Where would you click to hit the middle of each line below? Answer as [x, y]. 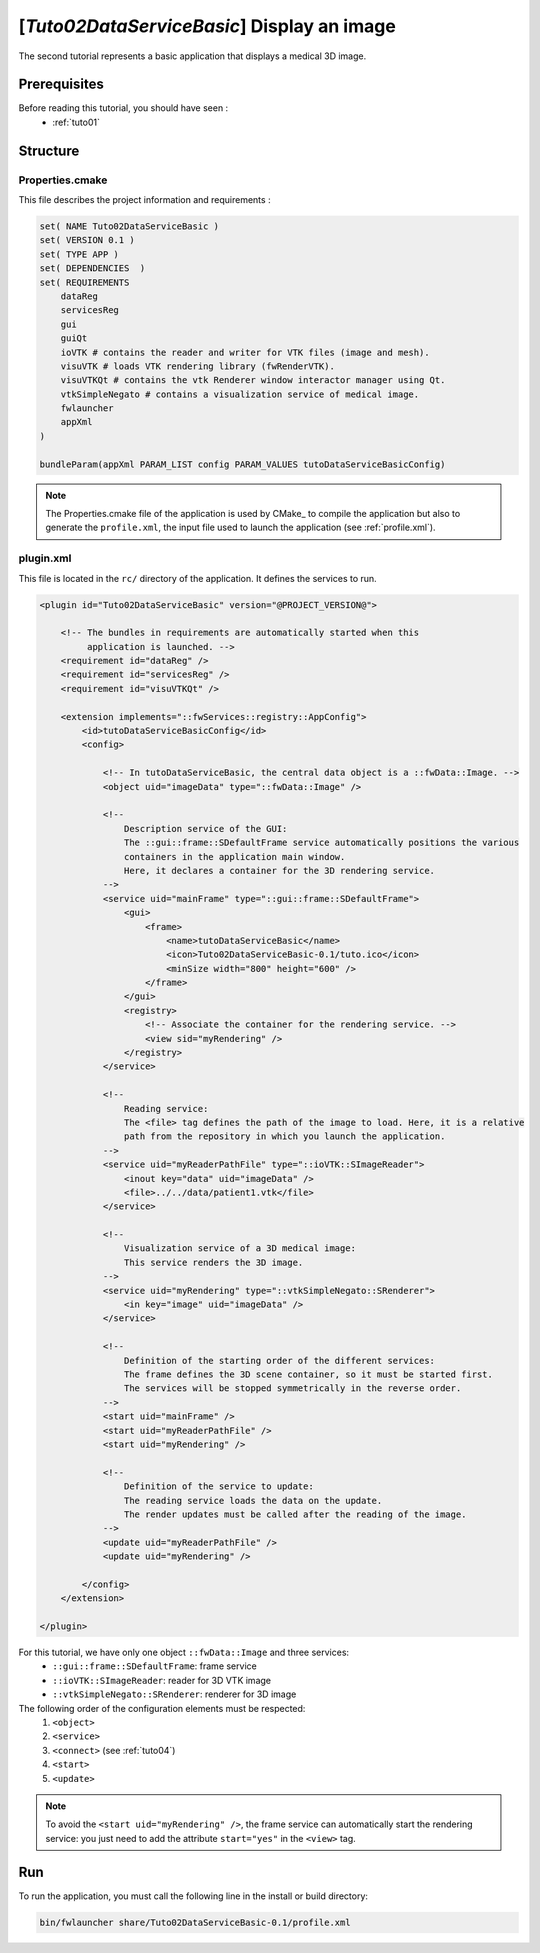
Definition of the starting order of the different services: [279, 1360]
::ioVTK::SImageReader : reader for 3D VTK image [162, 1680]
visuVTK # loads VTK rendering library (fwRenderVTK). [197, 366]
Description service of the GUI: [205, 828]
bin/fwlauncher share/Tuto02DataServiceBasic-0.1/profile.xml [195, 1922]
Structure [49, 150]
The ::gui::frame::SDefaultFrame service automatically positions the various [321, 843]
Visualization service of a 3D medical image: [240, 1248]
